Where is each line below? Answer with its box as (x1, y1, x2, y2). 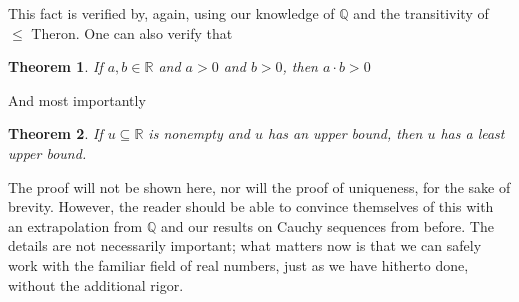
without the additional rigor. (8, 274, 184, 295)
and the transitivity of (353, 3, 489, 23)
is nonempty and (148, 123, 250, 144)
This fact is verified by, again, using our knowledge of (8, 3, 335, 23)
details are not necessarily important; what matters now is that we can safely (8, 235, 482, 256)
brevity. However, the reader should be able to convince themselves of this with (8, 196, 494, 217)
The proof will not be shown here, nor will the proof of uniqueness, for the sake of (8, 176, 511, 197)
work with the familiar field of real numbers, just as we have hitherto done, (8, 254, 469, 275)
